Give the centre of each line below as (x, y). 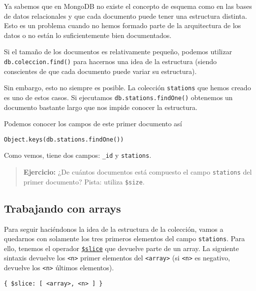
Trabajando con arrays (63, 208)
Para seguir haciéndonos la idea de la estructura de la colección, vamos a (114, 229)
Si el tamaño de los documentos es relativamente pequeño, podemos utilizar (118, 52)
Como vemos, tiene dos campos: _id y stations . (78, 155)
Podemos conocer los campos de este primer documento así (93, 124)
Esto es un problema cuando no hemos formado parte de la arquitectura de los (123, 25)
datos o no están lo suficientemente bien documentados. (88, 35)
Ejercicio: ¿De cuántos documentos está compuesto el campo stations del (138, 172)
